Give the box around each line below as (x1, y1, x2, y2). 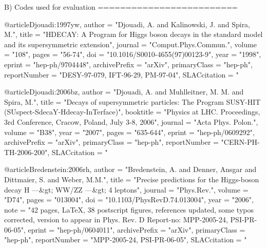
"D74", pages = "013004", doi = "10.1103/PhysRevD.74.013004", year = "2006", (4, 194, 254, 205)
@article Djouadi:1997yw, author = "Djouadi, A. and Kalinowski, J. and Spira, (4, 18, 251, 29)
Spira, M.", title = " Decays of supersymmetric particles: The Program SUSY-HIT (4, 96, 261, 107)
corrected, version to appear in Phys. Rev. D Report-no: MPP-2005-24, (4, 214, 228, 225)
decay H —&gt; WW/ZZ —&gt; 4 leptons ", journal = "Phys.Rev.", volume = (4, 184, 249, 195)
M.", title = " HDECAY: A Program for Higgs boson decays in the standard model (4, 29, 263, 40)
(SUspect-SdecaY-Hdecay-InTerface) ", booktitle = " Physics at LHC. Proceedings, (4, 106, 260, 117)
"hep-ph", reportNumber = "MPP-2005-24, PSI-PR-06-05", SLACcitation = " (4, 234, 247, 245)
